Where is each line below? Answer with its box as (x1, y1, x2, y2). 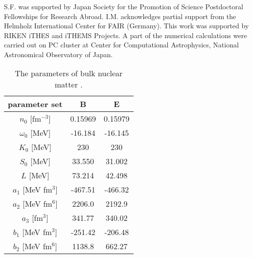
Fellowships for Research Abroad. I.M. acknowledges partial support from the (4, 11, 236, 21)
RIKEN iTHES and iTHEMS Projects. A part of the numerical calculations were (4, 30, 247, 40)
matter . (54, 78, 83, 90)
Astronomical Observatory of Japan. (4, 49, 113, 59)
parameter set (8, 98, 63, 109)
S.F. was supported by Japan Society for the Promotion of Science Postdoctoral (4, 1, 243, 11)
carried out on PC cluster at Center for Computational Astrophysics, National (4, 40, 239, 50)
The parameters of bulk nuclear (15, 67, 123, 79)
